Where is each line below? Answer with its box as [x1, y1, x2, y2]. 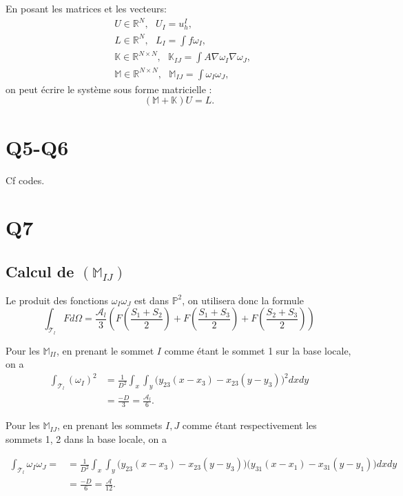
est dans [134, 292, 169, 307]
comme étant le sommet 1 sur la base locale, [164, 343, 351, 357]
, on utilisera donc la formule [182, 292, 304, 307]
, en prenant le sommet [56, 343, 154, 357]
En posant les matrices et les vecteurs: [6, 1, 167, 15]
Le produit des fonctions [6, 292, 108, 307]
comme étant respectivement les [182, 418, 317, 433]
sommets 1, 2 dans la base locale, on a [6, 431, 167, 446]
